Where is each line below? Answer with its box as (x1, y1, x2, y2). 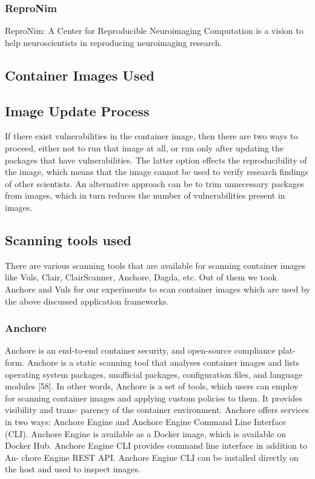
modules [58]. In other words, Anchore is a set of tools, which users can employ (5, 380, 299, 392)
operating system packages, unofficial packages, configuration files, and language (5, 368, 303, 380)
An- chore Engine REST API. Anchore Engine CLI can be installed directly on (5, 451, 299, 463)
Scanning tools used (5, 230, 131, 249)
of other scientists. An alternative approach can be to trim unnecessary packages (5, 177, 304, 190)
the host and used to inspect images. (5, 463, 141, 475)
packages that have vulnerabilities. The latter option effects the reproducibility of (5, 153, 307, 166)
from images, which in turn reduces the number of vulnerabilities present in (5, 189, 285, 202)
